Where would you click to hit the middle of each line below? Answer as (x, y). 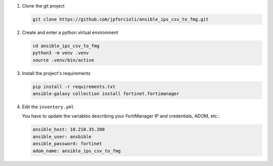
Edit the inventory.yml (48, 107)
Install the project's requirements (56, 73)
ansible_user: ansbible (62, 136)
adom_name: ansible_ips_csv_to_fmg (77, 151)
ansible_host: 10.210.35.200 (69, 130)
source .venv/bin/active (63, 60)
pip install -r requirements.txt (74, 87)
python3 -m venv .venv (61, 53)
